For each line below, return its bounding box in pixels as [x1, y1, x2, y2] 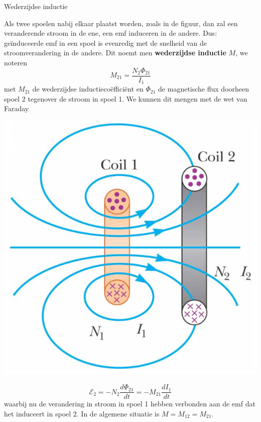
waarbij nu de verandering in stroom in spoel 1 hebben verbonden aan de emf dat [4, 398, 255, 409]
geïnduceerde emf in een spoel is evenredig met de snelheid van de [4, 37, 207, 48]
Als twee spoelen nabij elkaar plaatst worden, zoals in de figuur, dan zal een [4, 18, 238, 28]
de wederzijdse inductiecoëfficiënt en [32, 83, 144, 94]
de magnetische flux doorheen [158, 83, 249, 94]
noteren [4, 57, 27, 67]
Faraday [4, 103, 29, 114]
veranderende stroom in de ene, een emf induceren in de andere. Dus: [4, 28, 217, 38]
